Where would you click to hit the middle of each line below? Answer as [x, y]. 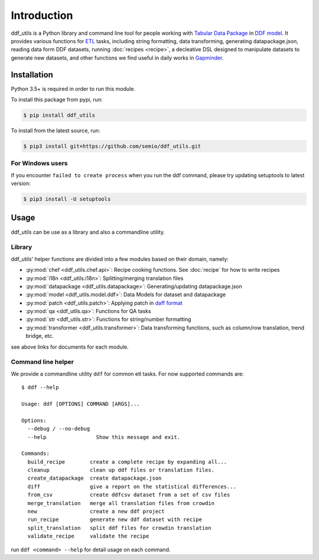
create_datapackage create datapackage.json [95, 478]
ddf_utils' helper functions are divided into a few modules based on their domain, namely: [120, 259]
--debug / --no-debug [59, 429]
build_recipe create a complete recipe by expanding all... [127, 462]
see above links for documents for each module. [70, 347]
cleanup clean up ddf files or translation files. [121, 470]
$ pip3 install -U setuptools [67, 199]
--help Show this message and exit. [104, 437]
